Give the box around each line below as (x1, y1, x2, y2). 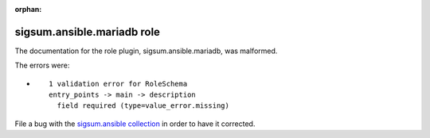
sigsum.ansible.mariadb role (14, 25, 161, 39)
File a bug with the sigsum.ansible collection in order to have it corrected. (14, 119, 256, 128)
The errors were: (14, 60, 70, 71)
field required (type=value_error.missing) (57, 102, 230, 110)
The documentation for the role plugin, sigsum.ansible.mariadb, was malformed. (14, 46, 278, 56)
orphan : (14, 5, 42, 13)
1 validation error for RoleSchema (49, 79, 188, 88)
